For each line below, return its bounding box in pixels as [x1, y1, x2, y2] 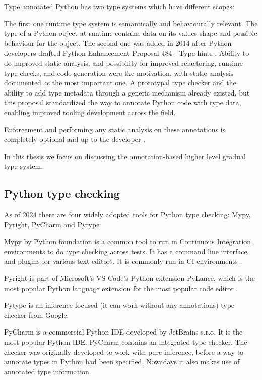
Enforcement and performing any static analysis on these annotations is [4, 124, 226, 134]
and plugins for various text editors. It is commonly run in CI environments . [4, 256, 242, 266]
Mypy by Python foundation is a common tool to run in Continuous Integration [4, 236, 251, 247]
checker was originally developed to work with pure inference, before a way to [4, 346, 244, 357]
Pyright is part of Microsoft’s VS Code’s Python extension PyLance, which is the [4, 273, 255, 283]
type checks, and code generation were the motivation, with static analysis [4, 67, 234, 78]
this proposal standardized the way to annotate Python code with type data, [4, 97, 241, 108]
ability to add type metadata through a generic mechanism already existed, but [4, 87, 250, 98]
